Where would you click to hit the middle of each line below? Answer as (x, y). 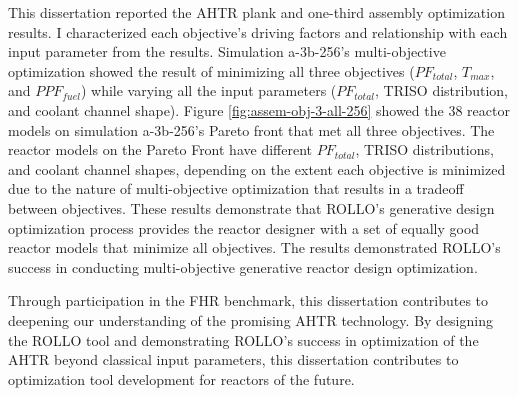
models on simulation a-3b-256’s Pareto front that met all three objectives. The (251, 129)
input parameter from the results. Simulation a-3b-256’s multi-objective (227, 51)
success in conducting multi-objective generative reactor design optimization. (243, 266)
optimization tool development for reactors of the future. (181, 378)
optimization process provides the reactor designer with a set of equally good (244, 227)
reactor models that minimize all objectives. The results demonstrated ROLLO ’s (254, 247)
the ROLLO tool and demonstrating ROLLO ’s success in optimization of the (243, 339)
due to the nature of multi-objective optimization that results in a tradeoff (236, 188)
